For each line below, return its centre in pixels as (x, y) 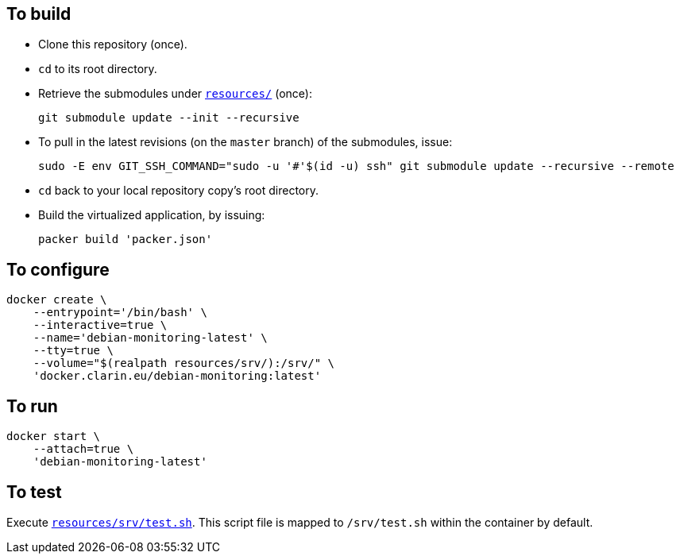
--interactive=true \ (100, 325)
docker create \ (57, 300)
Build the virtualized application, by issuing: (152, 215)
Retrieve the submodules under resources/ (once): (176, 94)
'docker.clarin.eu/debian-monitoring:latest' (177, 376)
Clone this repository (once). (113, 44)
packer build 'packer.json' (126, 239)
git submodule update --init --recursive (169, 118)
